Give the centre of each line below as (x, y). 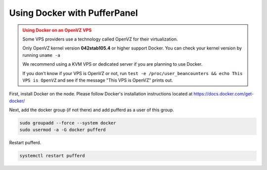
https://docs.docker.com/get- (224, 94)
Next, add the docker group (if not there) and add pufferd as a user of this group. (91, 110)
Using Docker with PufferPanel (73, 13)
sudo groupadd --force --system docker (68, 123)
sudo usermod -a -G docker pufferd (63, 130)
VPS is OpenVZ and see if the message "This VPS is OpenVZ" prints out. (98, 80)
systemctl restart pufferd (52, 156)
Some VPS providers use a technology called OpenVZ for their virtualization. (100, 39)
